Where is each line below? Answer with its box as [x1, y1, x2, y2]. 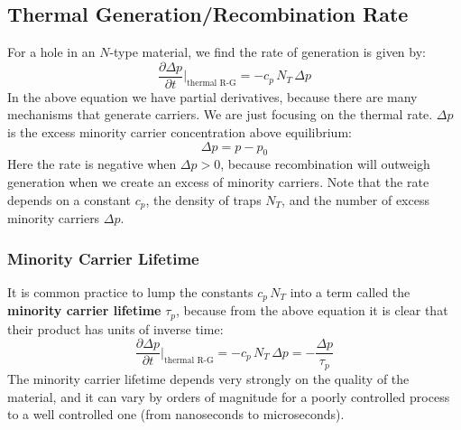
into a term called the [290, 282, 410, 301]
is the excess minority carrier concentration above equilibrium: [7, 123, 352, 142]
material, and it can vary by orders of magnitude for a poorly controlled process [7, 387, 450, 406]
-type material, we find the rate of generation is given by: [109, 42, 426, 61]
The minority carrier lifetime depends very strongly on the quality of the [7, 369, 410, 388]
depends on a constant [7, 190, 132, 209]
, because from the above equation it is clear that [176, 301, 448, 320]
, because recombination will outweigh [220, 154, 430, 173]
